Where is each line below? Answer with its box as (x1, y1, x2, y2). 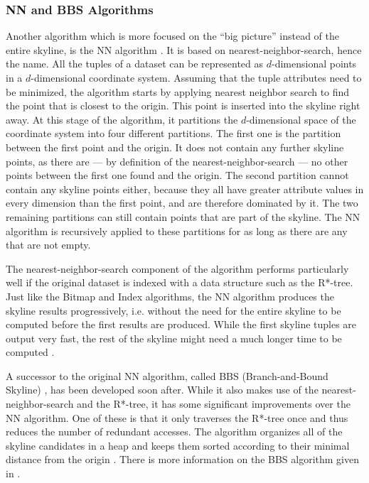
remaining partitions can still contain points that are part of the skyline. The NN (6, 209, 360, 224)
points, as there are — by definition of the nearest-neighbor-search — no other (6, 153, 348, 168)
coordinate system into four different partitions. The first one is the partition (6, 126, 341, 141)
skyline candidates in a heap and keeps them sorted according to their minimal (6, 438, 350, 452)
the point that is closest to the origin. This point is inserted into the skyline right (6, 98, 360, 113)
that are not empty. (6, 237, 91, 252)
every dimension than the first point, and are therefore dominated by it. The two (6, 195, 358, 210)
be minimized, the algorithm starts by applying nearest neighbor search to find (6, 84, 350, 99)
